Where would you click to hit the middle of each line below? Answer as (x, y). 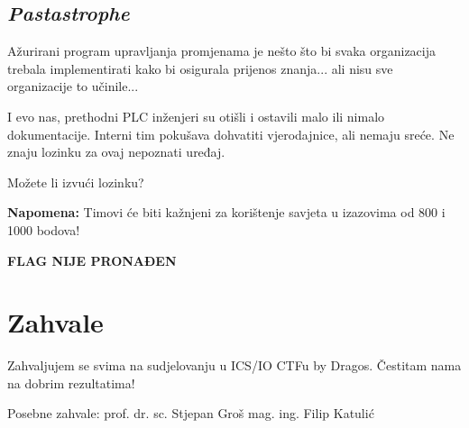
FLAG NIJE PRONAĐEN (92, 260)
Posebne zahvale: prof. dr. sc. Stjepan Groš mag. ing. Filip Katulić (191, 413)
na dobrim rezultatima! (71, 382)
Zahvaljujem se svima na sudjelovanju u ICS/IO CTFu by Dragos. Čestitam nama (234, 365)
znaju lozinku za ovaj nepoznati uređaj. (116, 152)
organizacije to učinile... (73, 86)
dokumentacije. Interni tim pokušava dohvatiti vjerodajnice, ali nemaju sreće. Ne (231, 134)
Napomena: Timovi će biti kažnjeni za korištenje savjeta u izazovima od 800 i (226, 212)
